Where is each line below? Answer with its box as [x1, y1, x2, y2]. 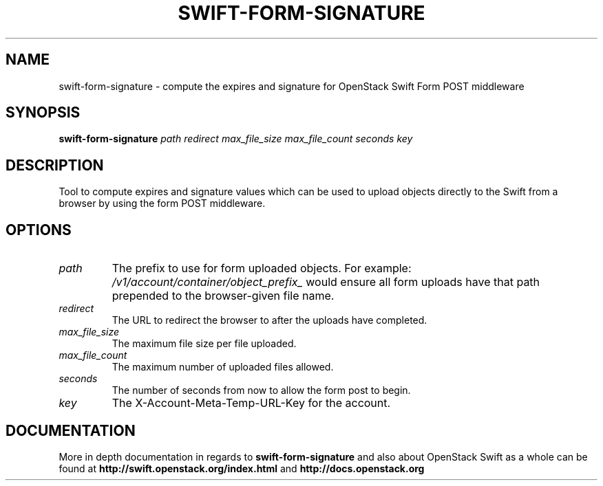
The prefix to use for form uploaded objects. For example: [112, 261, 412, 276]
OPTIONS [6, 221, 72, 239]
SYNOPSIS [6, 104, 81, 122]
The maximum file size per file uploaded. [112, 338, 297, 350]
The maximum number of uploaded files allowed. [112, 361, 334, 373]
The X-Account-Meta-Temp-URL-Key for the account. [112, 396, 391, 410]
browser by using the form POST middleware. [59, 197, 266, 210]
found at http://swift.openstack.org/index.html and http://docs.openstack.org [59, 462, 425, 474]
